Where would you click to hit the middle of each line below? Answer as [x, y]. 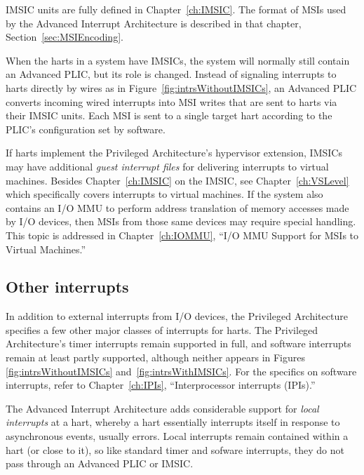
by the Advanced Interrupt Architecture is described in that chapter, [154, 23]
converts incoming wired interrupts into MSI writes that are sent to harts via [171, 101]
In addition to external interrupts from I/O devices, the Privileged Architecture [177, 316]
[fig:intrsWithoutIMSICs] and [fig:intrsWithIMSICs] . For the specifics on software [181, 371]
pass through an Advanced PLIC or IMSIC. [100, 463]
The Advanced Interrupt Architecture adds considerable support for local [162, 408]
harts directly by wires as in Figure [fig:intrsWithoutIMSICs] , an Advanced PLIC [181, 87]
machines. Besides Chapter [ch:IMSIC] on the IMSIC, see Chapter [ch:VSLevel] [177, 180]
